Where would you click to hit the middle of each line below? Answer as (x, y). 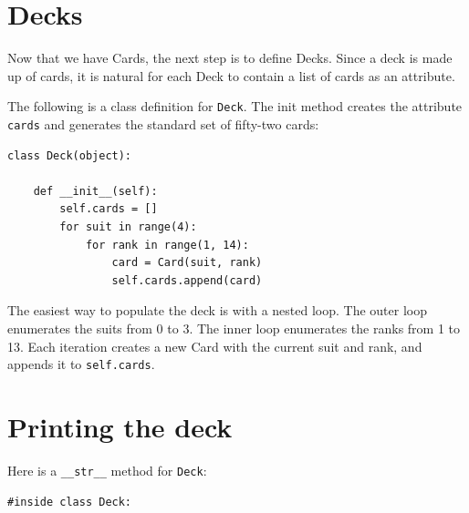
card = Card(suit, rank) (187, 263)
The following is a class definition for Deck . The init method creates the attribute (235, 106)
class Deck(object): (70, 155)
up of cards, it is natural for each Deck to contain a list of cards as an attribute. (231, 75)
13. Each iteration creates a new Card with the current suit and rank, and (215, 346)
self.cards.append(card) (187, 280)
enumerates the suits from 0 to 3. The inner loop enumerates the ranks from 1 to (234, 328)
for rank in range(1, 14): (167, 245)
